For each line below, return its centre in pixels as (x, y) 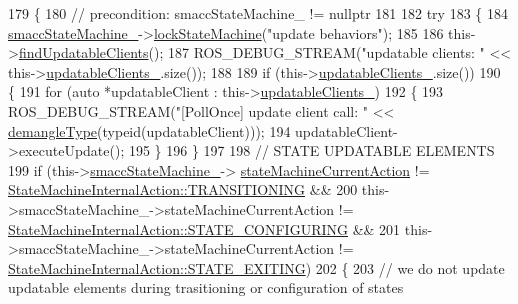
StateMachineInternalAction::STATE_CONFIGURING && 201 (204, 228)
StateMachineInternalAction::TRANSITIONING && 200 (183, 189)
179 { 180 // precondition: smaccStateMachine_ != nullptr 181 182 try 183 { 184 (258, 13)
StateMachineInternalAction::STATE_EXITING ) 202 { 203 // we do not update (256, 267)
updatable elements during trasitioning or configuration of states (206, 287)
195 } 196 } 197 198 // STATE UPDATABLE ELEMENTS (311, 150)
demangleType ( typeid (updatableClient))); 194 (149, 130)
